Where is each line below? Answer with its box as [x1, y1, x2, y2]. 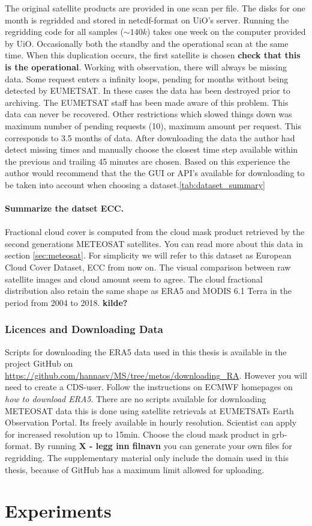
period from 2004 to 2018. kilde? [5, 296, 128, 308]
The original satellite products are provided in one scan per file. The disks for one [5, 2, 305, 14]
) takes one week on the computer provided [146, 25, 306, 38]
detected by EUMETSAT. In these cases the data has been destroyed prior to [5, 84, 290, 97]
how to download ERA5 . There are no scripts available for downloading [5, 393, 266, 405]
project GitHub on [5, 357, 73, 370]
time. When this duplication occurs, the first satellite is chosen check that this [5, 49, 301, 61]
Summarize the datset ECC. [5, 202, 124, 215]
